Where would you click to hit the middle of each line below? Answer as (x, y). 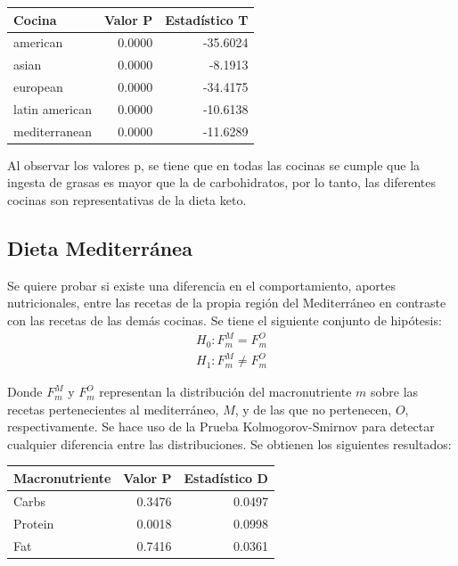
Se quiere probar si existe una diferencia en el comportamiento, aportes (202, 285)
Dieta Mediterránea (100, 247)
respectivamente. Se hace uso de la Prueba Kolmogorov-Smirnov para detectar (221, 427)
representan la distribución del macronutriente (225, 392)
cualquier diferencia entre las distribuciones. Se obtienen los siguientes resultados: (229, 443)
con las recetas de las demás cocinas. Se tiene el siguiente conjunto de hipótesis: (225, 320)
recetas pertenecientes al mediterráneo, (113, 409)
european (38, 87)
